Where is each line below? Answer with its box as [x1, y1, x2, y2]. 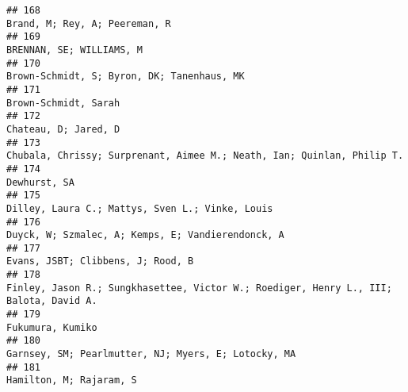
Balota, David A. [6, 295, 97, 307]
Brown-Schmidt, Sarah [6, 97, 120, 109]
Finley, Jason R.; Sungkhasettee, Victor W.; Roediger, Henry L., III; [6, 282, 392, 294]
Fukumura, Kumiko [6, 321, 97, 333]
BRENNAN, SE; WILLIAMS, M [6, 44, 143, 56]
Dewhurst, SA [6, 176, 74, 188]
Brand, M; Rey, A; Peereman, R [6, 17, 171, 29]
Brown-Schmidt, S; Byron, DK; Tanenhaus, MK [6, 71, 245, 83]
